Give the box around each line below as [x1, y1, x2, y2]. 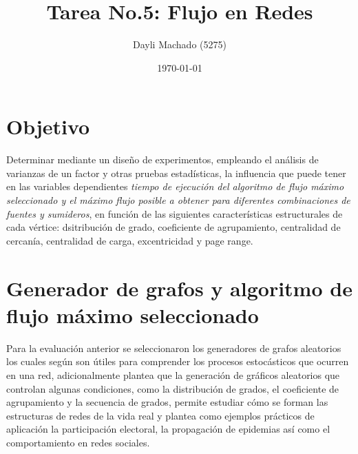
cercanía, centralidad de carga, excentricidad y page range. [6, 233, 253, 247]
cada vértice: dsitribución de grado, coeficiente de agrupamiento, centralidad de [6, 220, 341, 234]
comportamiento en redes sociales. [6, 435, 150, 449]
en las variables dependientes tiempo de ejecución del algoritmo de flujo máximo [6, 179, 344, 194]
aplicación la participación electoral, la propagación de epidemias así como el [6, 422, 330, 436]
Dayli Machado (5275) [133, 37, 227, 52]
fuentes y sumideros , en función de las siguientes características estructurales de [6, 206, 343, 220]
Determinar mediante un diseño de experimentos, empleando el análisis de [6, 152, 319, 167]
